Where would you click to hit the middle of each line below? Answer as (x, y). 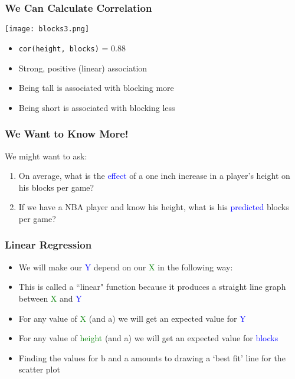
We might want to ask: (46, 156)
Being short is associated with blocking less (97, 107)
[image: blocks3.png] (47, 29)
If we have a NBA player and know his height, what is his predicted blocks (154, 207)
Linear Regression (48, 245)
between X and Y (50, 298)
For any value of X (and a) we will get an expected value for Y (132, 318)
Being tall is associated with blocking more (96, 88)
